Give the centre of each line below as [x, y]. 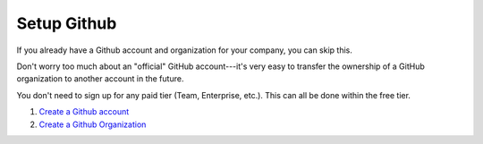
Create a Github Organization [93, 124]
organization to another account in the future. [100, 79]
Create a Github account [84, 112]
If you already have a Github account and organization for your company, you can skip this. [184, 50]
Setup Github [67, 23]
